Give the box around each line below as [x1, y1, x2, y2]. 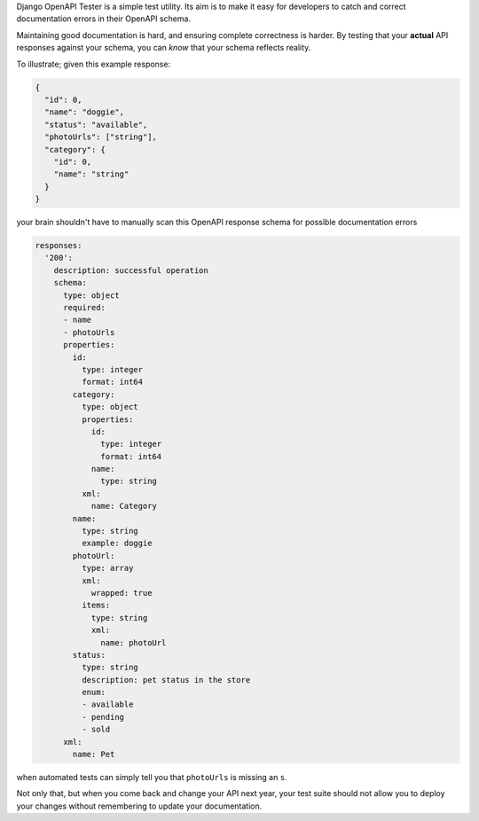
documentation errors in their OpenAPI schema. [16, 13, 191, 24]
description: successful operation [53, 265, 208, 275]
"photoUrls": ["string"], [44, 132, 157, 142]
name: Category [90, 501, 157, 512]
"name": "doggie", [44, 107, 124, 117]
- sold [81, 724, 111, 735]
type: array [81, 563, 134, 574]
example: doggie [81, 538, 153, 549]
